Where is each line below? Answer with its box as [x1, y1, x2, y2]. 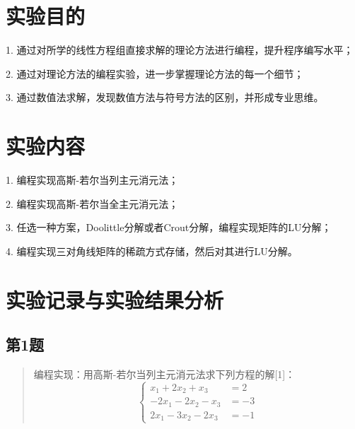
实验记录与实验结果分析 [6, 285, 224, 314]
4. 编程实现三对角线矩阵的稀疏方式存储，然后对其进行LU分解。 [6, 243, 298, 258]
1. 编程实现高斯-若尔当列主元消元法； [6, 172, 179, 187]
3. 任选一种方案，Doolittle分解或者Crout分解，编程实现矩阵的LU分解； [6, 220, 332, 235]
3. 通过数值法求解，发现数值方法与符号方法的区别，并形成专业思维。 [6, 90, 324, 105]
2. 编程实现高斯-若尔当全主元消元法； [6, 196, 179, 211]
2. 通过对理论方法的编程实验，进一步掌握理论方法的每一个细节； [6, 66, 304, 81]
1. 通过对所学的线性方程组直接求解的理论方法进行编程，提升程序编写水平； [6, 42, 354, 57]
